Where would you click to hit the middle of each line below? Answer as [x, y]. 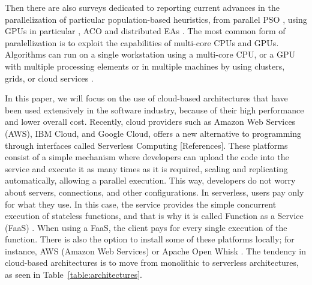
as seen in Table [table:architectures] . [73, 274]
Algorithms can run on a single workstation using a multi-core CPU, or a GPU [150, 54]
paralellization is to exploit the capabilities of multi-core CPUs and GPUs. [142, 42]
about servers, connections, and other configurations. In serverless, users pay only [154, 192]
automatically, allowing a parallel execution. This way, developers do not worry [150, 180]
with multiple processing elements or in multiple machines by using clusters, [145, 66]
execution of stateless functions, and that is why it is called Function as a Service [154, 216]
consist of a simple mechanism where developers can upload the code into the [147, 157]
